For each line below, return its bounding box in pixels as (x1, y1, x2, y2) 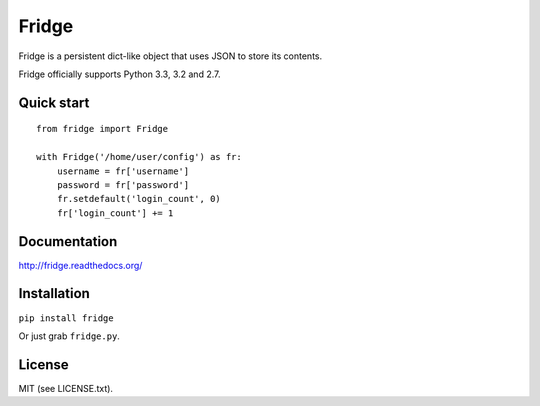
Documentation (18, 233, 118, 250)
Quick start (18, 94, 90, 111)
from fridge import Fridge (36, 123, 169, 135)
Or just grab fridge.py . (18, 330, 120, 342)
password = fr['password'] (56, 179, 190, 190)
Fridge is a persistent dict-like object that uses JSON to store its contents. (18, 50, 323, 62)
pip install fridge (18, 312, 114, 324)
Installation (18, 285, 90, 302)
